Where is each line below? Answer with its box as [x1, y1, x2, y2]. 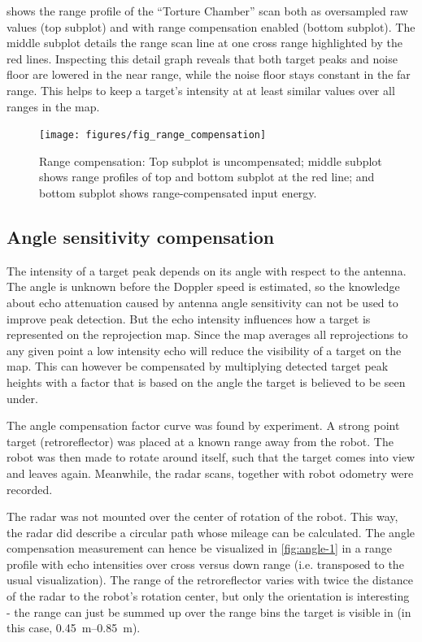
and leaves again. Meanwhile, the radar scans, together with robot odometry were [7, 464, 414, 481]
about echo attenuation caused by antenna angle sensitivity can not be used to [7, 293, 398, 310]
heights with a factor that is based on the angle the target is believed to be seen [7, 373, 406, 390]
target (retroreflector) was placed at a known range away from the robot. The [7, 432, 394, 449]
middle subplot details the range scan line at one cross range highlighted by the [7, 34, 403, 51]
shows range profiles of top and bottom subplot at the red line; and [39, 168, 375, 185]
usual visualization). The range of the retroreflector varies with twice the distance [7, 571, 413, 588]
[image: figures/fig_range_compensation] [39, 129, 267, 141]
